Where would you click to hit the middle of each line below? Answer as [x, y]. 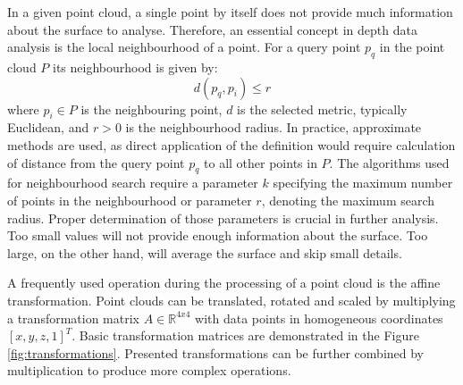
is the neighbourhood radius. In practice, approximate [274, 127]
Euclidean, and [48, 127]
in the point [412, 47]
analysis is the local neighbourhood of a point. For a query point [184, 47]
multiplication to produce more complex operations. [149, 370]
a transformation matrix [73, 318]
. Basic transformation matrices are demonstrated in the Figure [245, 335]
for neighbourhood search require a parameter [133, 183]
